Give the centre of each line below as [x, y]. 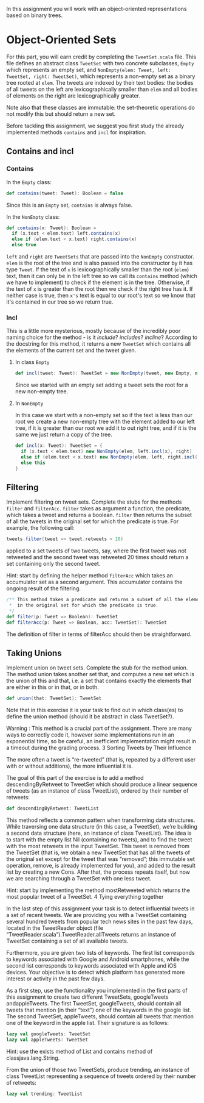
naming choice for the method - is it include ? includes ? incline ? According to [102, 337]
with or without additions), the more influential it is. [70, 766]
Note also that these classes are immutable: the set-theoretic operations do [101, 107]
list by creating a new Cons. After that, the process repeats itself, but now [98, 872]
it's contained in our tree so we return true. [60, 302]
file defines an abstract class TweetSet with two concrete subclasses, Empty [100, 63]
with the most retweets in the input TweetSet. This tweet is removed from [98, 846]
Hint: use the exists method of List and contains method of [80, 1051]
